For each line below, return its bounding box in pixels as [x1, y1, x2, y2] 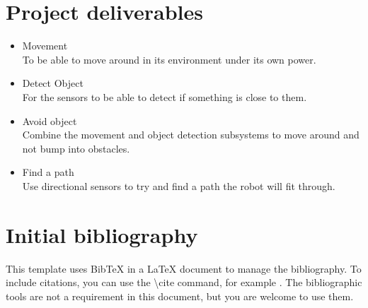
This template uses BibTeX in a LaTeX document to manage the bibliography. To [6, 261, 362, 276]
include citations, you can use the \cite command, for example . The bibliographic [6, 275, 362, 290]
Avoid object [22, 113, 77, 128]
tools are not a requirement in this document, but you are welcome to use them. [6, 288, 354, 303]
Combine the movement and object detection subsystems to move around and [22, 127, 360, 142]
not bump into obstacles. [22, 141, 130, 155]
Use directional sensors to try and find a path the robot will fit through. [22, 178, 335, 193]
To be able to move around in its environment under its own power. [22, 52, 316, 66]
